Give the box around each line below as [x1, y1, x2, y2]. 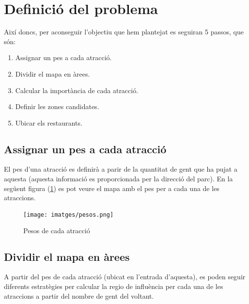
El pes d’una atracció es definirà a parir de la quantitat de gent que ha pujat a [4, 164, 237, 174]
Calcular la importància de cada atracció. [15, 85, 139, 95]
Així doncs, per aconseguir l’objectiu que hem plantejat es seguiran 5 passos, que [4, 27, 244, 37]
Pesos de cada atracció [23, 225, 90, 235]
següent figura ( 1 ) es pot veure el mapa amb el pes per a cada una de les [4, 183, 219, 193]
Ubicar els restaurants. [15, 117, 82, 128]
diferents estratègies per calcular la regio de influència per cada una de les [4, 281, 223, 291]
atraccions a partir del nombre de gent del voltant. [4, 290, 154, 301]
